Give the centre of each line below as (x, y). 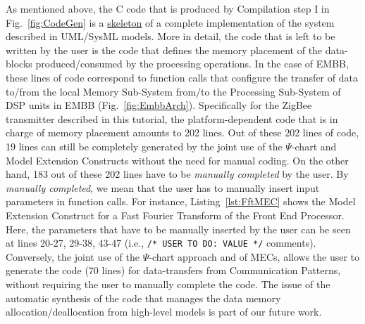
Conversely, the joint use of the (73, 256)
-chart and (314, 146)
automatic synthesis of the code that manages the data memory (143, 298)
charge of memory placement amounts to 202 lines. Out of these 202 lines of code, (182, 132)
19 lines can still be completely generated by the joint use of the (144, 146)
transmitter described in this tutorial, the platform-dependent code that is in (172, 118)
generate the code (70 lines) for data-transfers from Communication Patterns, (173, 270)
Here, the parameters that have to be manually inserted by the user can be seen (178, 229)
